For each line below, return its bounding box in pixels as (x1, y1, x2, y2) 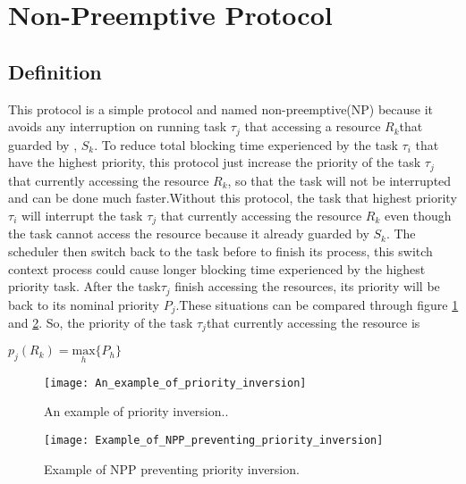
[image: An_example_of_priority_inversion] (44, 376, 307, 389)
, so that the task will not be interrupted (227, 171, 452, 189)
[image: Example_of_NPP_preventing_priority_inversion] (44, 433, 384, 446)
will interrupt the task (21, 205, 143, 224)
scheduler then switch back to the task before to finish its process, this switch (8, 241, 433, 260)
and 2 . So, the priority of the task (8, 313, 193, 331)
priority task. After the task (8, 277, 161, 296)
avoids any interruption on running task (8, 117, 227, 136)
